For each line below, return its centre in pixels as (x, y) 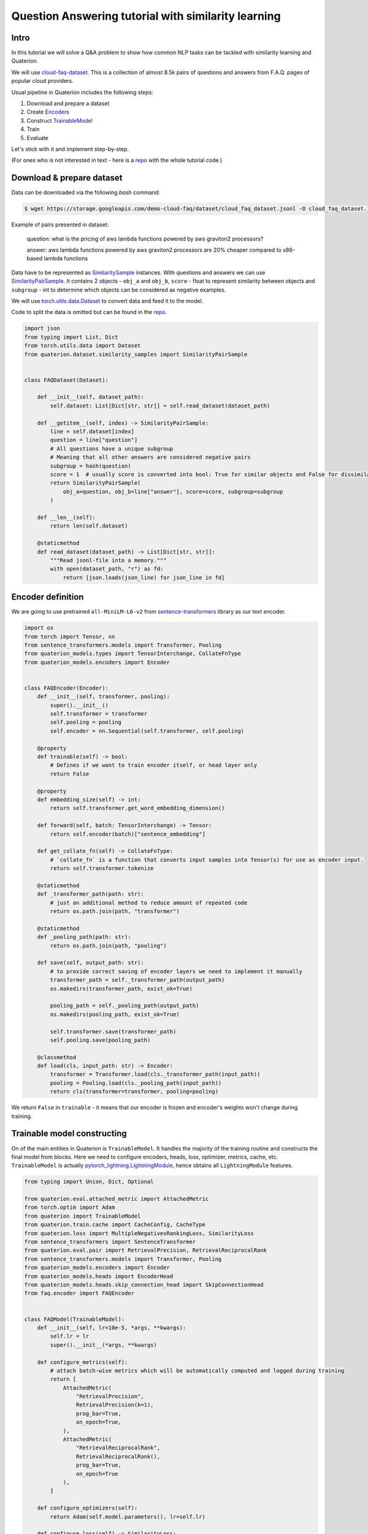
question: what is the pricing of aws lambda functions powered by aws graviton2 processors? (145, 239)
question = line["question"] (94, 440)
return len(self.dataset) (89, 526)
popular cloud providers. (42, 81)
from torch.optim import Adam (70, 1208)
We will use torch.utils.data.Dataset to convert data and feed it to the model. (107, 301)
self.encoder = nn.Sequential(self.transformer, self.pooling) (147, 731)
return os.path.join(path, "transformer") (115, 912)
